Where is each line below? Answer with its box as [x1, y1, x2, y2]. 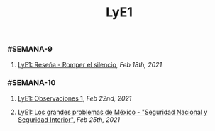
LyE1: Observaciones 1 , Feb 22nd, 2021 [17, 93, 132, 103]
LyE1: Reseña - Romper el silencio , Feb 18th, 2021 [17, 60, 162, 69]
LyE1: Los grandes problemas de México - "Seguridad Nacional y [17, 108, 208, 116]
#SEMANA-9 [7, 44, 53, 54]
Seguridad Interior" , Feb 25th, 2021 [17, 115, 121, 124]
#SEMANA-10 [7, 78, 56, 88]
